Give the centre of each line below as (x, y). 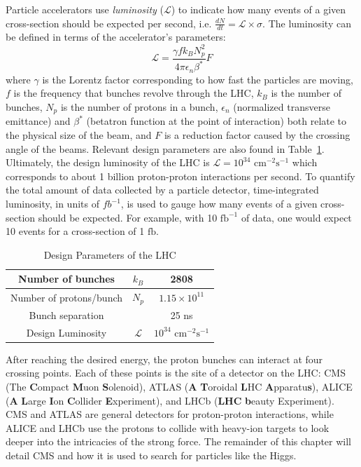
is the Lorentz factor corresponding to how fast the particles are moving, (198, 79)
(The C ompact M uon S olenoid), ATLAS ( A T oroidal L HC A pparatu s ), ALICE (179, 387)
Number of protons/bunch (67, 297)
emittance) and (38, 121)
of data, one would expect (296, 217)
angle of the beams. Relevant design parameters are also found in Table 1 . (165, 148)
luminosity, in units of (52, 203)
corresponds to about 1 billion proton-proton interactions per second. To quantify (180, 176)
